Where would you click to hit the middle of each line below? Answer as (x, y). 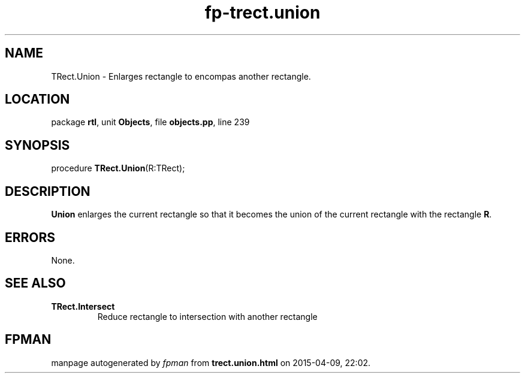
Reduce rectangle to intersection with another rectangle (207, 316)
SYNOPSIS (37, 145)
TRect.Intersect (83, 306)
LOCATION (37, 99)
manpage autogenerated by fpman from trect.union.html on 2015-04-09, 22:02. (211, 362)
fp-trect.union (262, 13)
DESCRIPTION (48, 191)
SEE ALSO (35, 283)
